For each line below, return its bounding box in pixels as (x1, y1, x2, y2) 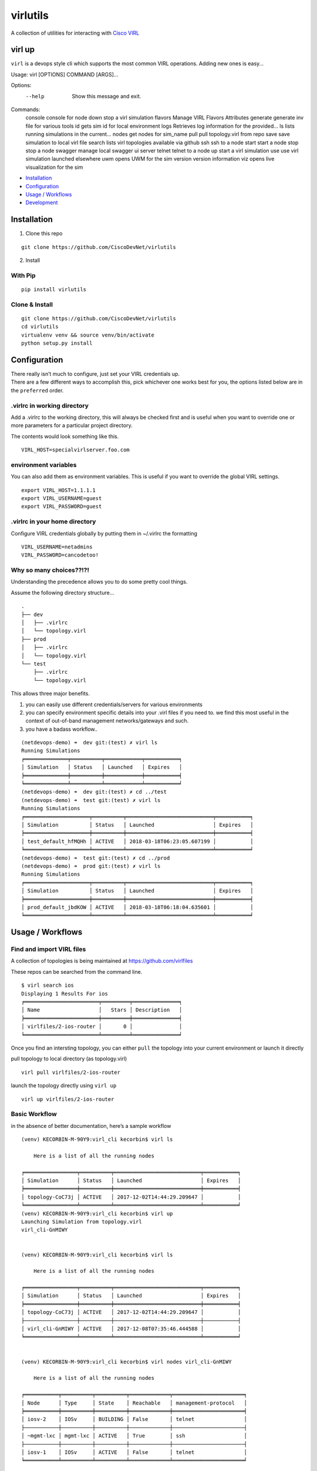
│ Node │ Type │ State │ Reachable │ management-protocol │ (21, 1399, 248, 1406)
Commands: (11, 106, 41, 113)
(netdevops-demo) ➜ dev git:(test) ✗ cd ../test (21, 788, 167, 796)
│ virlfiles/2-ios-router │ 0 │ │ (21, 1023, 183, 1030)
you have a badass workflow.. (25, 725, 98, 733)
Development (25, 199, 58, 206)
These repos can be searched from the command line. (11, 968, 143, 975)
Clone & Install (11, 300, 53, 308)
